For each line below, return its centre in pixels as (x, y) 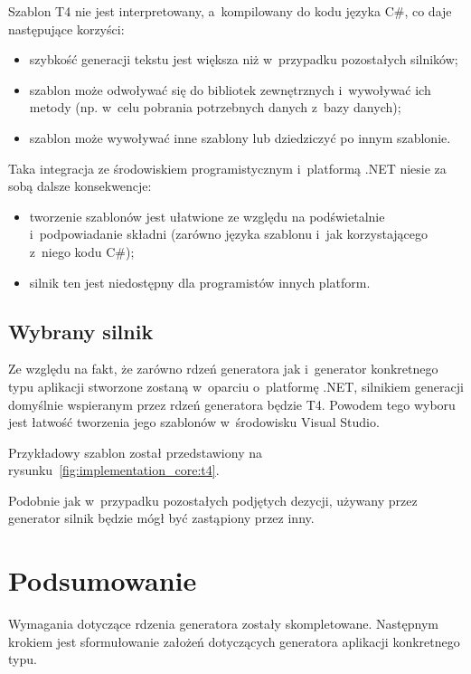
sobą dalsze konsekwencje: (80, 186)
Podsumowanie (103, 580)
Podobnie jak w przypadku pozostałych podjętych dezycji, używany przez (213, 500)
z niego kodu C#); (82, 251)
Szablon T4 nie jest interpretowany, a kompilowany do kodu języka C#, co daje (230, 11)
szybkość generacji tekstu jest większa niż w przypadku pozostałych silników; (244, 59)
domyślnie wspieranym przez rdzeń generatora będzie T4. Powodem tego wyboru (232, 404)
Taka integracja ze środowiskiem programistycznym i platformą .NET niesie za (227, 168)
